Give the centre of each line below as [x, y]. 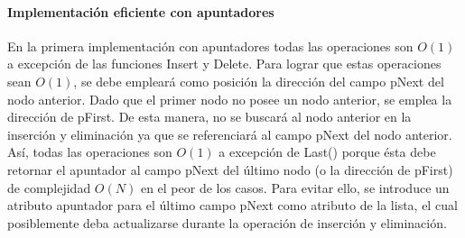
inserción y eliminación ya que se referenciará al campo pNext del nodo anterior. [230, 134]
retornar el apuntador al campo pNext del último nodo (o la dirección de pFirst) [230, 169]
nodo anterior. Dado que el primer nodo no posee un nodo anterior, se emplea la [230, 99]
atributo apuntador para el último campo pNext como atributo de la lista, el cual [232, 205]
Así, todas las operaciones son [90, 152]
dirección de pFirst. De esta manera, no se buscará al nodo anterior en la [209, 117]
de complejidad [49, 187]
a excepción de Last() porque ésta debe [327, 152]
